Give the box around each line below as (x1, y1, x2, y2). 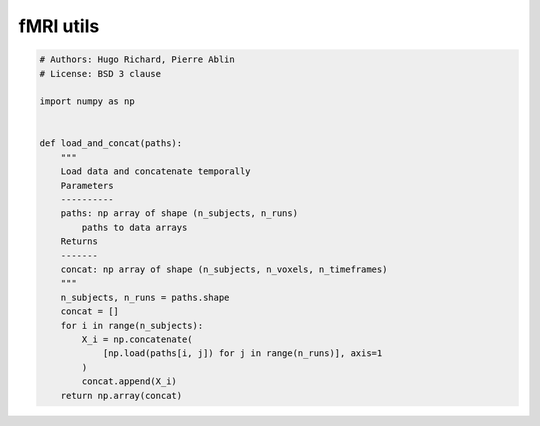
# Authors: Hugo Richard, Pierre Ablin (39, 54, 235, 65)
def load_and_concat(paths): (39, 138, 183, 149)
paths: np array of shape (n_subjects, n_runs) (60, 208, 299, 219)
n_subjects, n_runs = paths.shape (60, 291, 230, 303)
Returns (60, 236, 99, 247)
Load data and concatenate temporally (60, 166, 251, 177)
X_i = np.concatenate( (81, 333, 194, 345)
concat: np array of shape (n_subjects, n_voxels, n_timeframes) (60, 264, 388, 275)
